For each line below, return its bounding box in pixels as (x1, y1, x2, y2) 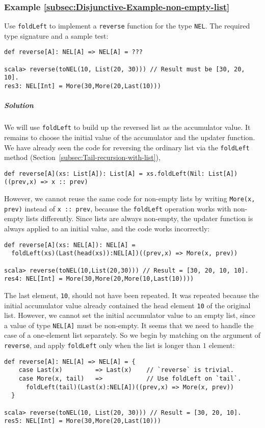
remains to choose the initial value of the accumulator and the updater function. (4, 131, 255, 142)
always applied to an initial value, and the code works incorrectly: (4, 223, 210, 234)
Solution (4, 100, 34, 111)
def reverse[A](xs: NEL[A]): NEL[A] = (4, 241, 136, 249)
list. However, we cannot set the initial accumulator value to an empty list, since (4, 310, 255, 320)
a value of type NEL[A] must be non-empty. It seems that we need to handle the (4, 319, 254, 330)
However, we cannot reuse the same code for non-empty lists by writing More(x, (4, 193, 255, 204)
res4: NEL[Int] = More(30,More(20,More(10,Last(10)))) (4, 275, 194, 283)
